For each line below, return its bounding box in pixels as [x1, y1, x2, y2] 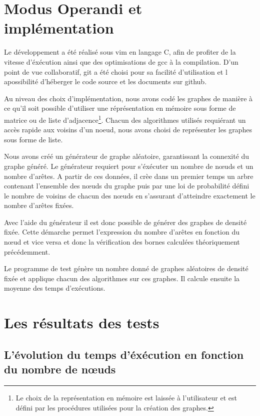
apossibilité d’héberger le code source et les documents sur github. [4, 76, 207, 87]
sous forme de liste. [4, 134, 63, 144]
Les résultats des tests [4, 312, 159, 333]
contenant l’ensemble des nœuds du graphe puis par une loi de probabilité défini [4, 180, 249, 191]
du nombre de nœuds [4, 361, 116, 377]
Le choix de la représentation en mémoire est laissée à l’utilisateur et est [15, 392, 237, 402]
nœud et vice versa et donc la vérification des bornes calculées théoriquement [4, 237, 240, 247]
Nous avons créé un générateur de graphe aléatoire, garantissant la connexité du [4, 151, 249, 161]
